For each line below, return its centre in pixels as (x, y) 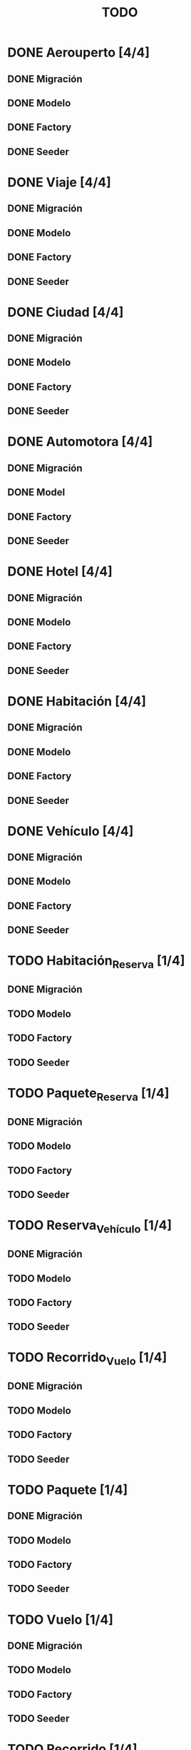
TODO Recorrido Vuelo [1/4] (87, 1359)
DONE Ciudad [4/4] (66, 312)
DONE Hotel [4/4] (60, 572)
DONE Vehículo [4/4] (71, 831)
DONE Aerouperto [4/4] (78, 52)
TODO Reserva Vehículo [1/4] (90, 1227)
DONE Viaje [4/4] (60, 182)
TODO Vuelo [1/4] (61, 1620)
